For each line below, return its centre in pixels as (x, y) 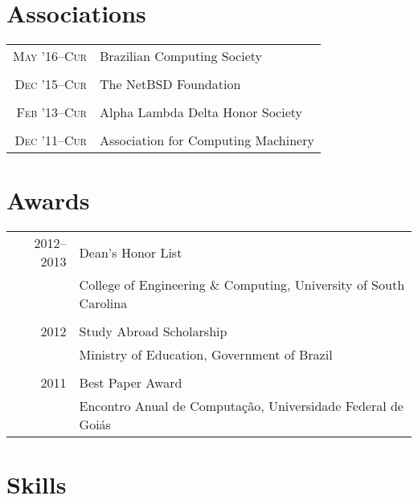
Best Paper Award (131, 383)
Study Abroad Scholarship (153, 331)
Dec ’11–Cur (51, 140)
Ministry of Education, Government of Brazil (206, 355)
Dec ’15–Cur (51, 84)
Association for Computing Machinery (207, 140)
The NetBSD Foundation (170, 84)
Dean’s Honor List (131, 252)
